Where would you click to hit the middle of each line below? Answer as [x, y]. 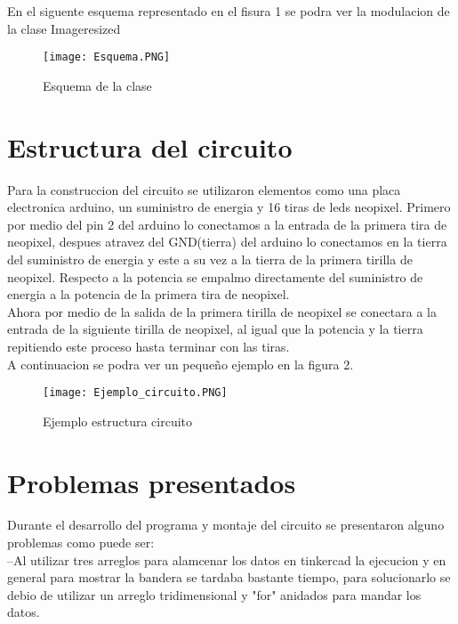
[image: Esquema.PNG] [107, 57]
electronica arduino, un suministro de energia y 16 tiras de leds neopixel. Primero [229, 207]
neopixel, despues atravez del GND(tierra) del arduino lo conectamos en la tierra [227, 242]
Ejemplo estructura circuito [118, 421]
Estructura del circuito [150, 146]
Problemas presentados [152, 482]
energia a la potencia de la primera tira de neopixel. [149, 294]
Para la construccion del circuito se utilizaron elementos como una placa [204, 189]
